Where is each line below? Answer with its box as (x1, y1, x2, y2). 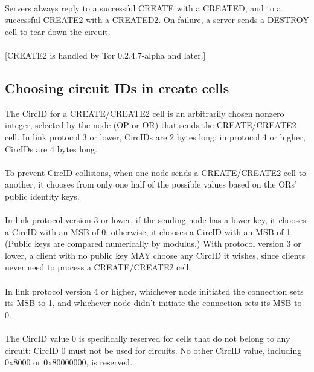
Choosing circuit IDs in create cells (5, 78, 229, 97)
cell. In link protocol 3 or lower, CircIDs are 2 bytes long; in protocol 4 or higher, (5, 130, 306, 143)
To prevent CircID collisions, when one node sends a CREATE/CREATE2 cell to (5, 166, 307, 178)
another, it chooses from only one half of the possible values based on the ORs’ (5, 178, 297, 191)
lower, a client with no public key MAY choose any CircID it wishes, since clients (5, 249, 306, 261)
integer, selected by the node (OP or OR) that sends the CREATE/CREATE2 (5, 119, 296, 131)
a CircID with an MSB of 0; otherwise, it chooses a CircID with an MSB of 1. (5, 225, 293, 238)
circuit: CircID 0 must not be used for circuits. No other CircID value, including (5, 344, 302, 356)
